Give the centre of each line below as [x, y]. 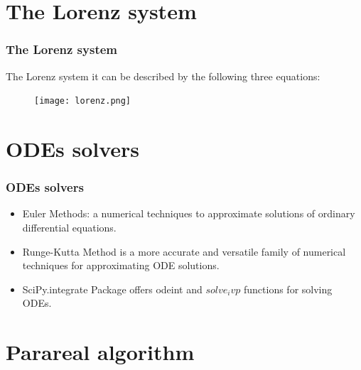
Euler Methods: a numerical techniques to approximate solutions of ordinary [189, 213]
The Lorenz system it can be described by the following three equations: [163, 76]
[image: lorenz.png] [83, 101]
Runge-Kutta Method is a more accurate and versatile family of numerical [184, 251]
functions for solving [288, 289]
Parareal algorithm [100, 352]
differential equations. [69, 228]
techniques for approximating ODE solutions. [121, 265]
